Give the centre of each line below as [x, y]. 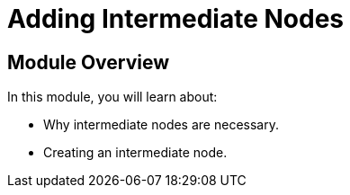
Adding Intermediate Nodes [176, 19]
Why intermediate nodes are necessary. [161, 125]
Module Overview [89, 62]
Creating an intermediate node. [135, 153]
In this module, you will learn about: [112, 97]
